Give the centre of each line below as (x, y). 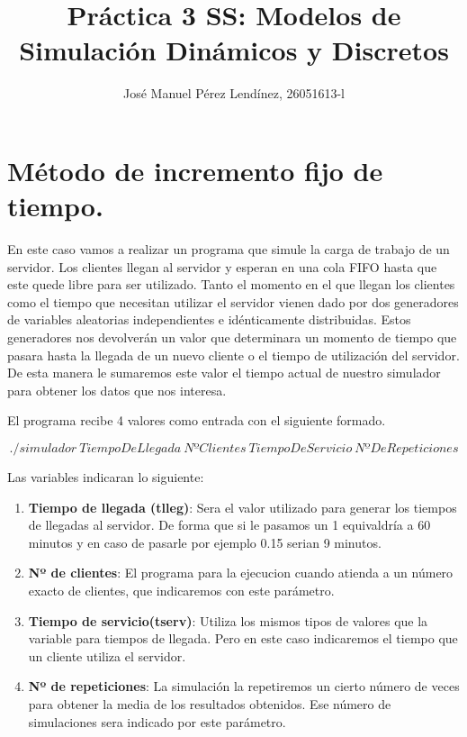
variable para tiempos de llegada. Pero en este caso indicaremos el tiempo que (243, 638)
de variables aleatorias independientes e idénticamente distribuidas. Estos (209, 319)
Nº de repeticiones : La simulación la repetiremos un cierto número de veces (244, 686)
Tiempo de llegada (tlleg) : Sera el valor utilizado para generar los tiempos (242, 507)
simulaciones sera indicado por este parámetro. (157, 721)
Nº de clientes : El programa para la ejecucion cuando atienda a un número (241, 573)
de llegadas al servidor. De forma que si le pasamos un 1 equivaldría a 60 (229, 525)
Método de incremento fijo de (195, 170)
